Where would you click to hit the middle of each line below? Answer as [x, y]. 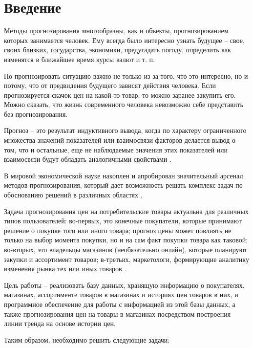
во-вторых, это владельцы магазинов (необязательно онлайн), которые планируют [126, 249]
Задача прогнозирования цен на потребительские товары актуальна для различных [126, 211]
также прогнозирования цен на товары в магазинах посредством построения [117, 314]
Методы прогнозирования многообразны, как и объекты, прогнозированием [116, 31]
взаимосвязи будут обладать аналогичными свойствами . [88, 159]
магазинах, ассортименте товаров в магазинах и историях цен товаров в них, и [121, 294]
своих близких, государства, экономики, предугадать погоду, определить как [117, 50]
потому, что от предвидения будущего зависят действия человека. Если [110, 85]
